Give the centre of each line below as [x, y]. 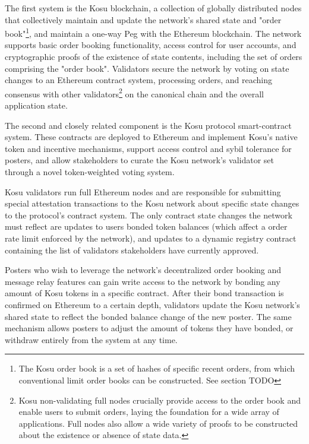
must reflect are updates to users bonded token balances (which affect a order [146, 226]
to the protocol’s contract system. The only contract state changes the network [149, 215]
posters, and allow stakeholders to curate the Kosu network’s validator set [139, 160]
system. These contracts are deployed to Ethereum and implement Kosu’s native [151, 137]
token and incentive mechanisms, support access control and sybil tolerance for [148, 148]
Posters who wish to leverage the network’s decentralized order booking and [143, 270]
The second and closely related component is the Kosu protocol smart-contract [148, 125]
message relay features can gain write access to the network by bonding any [143, 281]
